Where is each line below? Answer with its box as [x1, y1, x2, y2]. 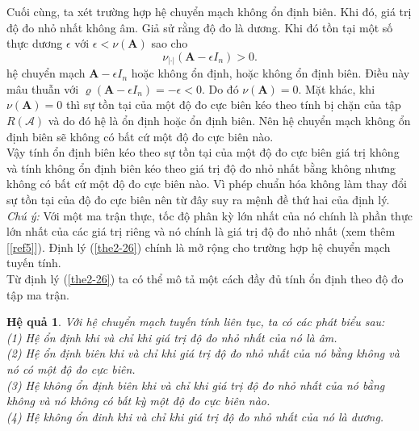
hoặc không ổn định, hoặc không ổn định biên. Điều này [131, 65, 410, 82]
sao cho [151, 35, 188, 52]
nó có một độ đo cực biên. [6, 360, 136, 377]
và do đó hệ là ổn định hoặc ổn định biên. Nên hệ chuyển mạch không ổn [48, 112, 411, 129]
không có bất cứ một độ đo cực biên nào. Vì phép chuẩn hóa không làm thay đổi [6, 175, 407, 192]
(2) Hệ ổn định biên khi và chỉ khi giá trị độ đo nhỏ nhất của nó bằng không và [6, 345, 400, 362]
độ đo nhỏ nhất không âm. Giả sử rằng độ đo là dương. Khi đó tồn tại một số [6, 19, 393, 36]
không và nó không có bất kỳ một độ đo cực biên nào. [6, 392, 270, 409]
